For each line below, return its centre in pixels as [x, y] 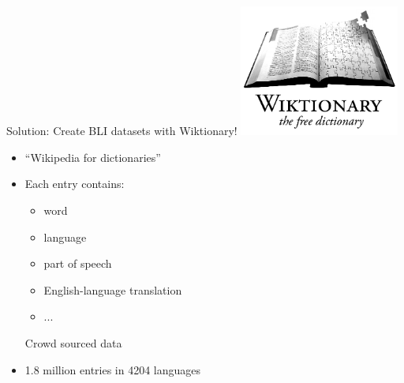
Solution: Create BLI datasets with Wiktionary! [122, 131]
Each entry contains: [75, 184]
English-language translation [113, 289]
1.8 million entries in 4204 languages [113, 369]
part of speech [78, 263]
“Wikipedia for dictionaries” [93, 157]
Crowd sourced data [73, 342]
